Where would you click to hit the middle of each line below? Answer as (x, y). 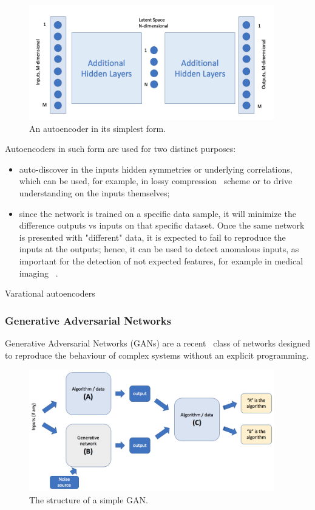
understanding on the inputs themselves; (94, 193)
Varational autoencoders (50, 293)
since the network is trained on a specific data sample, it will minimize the (157, 213)
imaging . (39, 273)
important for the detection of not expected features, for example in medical (161, 261)
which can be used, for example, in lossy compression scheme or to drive (156, 181)
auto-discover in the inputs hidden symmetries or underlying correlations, (156, 169)
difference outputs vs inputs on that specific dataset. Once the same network (162, 225)
